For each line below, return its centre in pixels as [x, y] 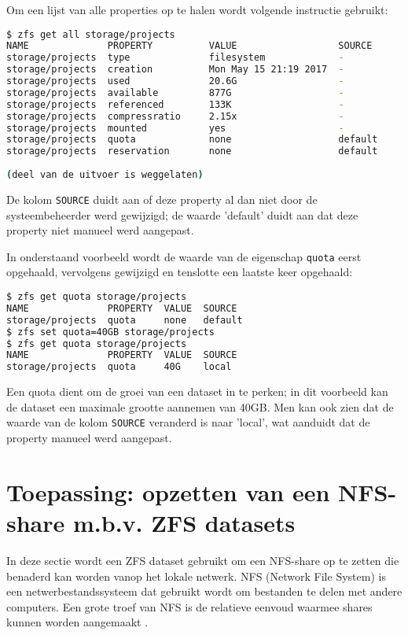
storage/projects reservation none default [192, 151]
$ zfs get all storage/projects [91, 34]
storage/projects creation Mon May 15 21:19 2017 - [175, 70]
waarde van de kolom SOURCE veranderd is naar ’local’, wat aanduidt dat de [188, 422]
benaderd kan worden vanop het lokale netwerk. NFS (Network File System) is [196, 576]
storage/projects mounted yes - [175, 128]
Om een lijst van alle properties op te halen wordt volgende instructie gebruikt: [197, 9]
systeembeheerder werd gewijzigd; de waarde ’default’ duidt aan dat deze [182, 214]
